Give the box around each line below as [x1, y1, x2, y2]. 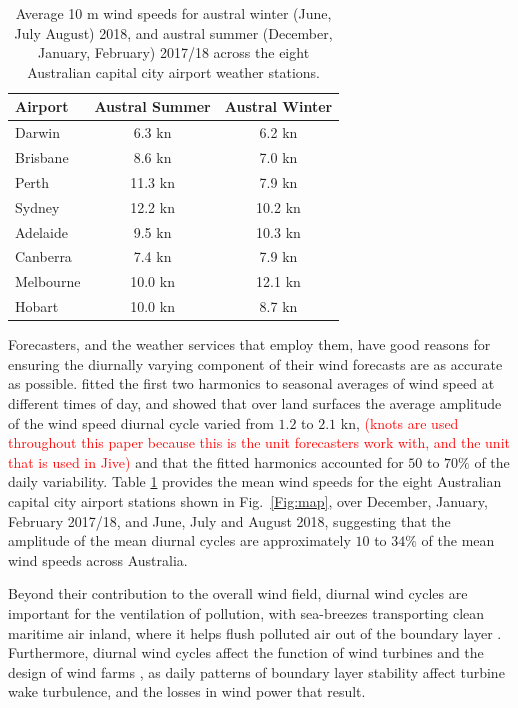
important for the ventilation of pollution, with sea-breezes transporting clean [8, 602, 485, 623]
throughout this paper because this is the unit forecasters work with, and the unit [8, 432, 510, 453]
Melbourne [15, 271, 81, 292]
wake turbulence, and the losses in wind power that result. [8, 681, 366, 702]
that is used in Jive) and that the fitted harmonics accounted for [8, 451, 404, 472]
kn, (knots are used [340, 412, 459, 433]
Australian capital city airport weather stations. [27, 61, 321, 82]
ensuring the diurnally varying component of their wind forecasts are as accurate [8, 353, 503, 374]
